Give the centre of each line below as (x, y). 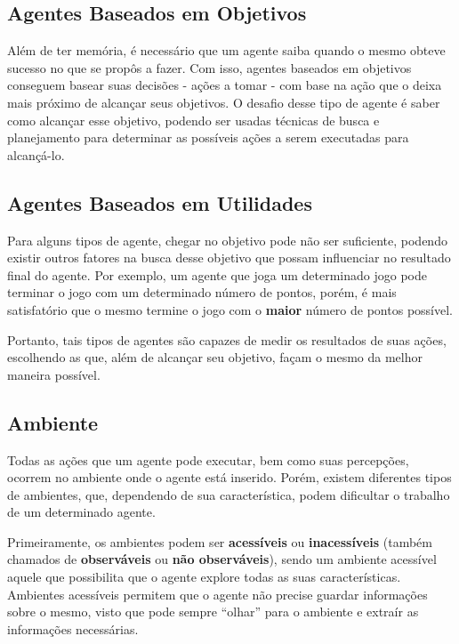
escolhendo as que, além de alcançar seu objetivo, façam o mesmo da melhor (215, 357)
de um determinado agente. (81, 512)
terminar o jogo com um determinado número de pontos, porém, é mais (202, 292)
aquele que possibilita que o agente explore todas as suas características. (204, 577)
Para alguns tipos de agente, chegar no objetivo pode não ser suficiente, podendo (227, 240)
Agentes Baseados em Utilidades (160, 202)
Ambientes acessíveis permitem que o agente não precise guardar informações (217, 594)
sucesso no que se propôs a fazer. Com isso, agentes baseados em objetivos (209, 67)
